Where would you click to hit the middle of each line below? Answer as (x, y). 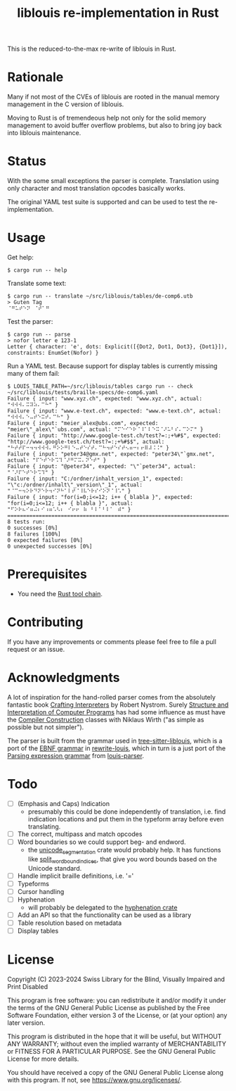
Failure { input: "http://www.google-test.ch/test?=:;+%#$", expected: (114, 436)
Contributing (45, 623)
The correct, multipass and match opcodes (80, 834)
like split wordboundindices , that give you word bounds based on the (123, 860)
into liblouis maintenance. (44, 133)
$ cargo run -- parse (39, 334)
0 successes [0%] (33, 528)
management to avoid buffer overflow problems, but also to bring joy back (115, 125)
